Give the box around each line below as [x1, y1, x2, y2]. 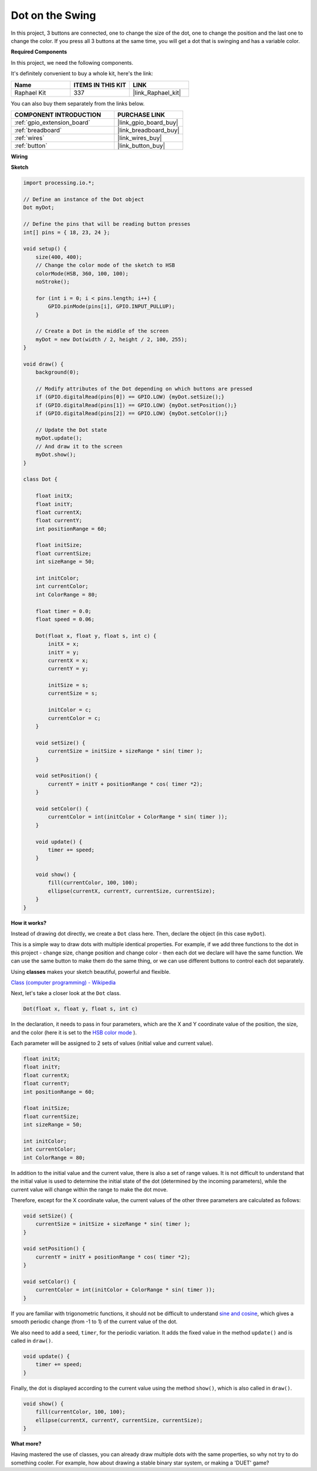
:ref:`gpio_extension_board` [14, 118, 90, 127]
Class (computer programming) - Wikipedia [11, 979, 116, 986]
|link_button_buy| [117, 141, 166, 149]
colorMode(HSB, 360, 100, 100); [35, 270, 129, 277]
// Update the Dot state [35, 427, 107, 433]
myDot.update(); [35, 435, 82, 441]
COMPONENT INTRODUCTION [14, 111, 102, 119]
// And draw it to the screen [35, 443, 123, 450]
